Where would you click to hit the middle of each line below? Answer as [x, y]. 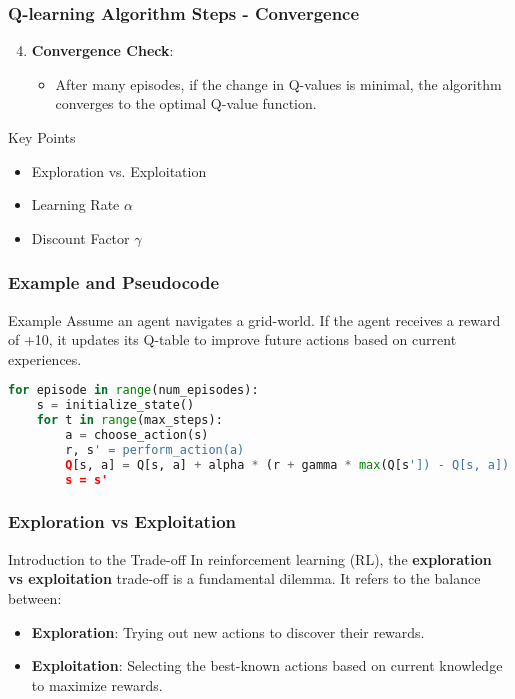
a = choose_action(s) [137, 435]
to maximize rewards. [97, 684]
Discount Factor [80, 237]
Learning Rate [75, 204]
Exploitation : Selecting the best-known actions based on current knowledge [267, 665]
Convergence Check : [102, 50]
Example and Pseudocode [114, 282]
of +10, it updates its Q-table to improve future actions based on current [232, 339]
